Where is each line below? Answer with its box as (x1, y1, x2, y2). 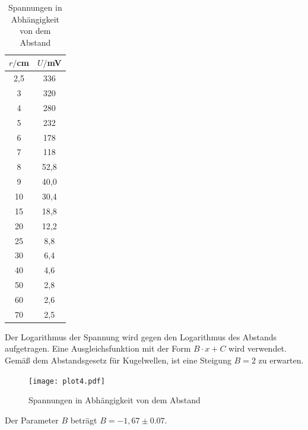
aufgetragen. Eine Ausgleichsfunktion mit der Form (5, 342, 191, 355)
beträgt (70, 413, 97, 426)
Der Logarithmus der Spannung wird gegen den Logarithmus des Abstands (5, 330, 277, 343)
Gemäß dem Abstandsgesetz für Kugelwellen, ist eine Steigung (5, 354, 231, 366)
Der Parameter (5, 413, 59, 426)
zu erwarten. (258, 354, 304, 366)
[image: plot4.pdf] (28, 377, 105, 385)
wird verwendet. (228, 342, 287, 355)
